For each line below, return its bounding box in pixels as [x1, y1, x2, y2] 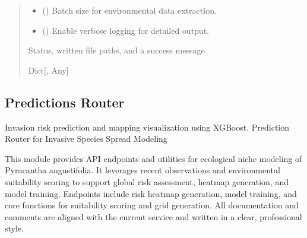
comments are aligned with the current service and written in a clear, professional [5, 210, 302, 223]
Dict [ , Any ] [28, 64, 69, 76]
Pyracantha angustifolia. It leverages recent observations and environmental [5, 164, 280, 176]
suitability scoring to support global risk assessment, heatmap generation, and [5, 175, 289, 188]
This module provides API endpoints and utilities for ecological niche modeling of [5, 152, 302, 164]
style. [5, 222, 24, 234]
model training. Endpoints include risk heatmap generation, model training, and [5, 187, 297, 199]
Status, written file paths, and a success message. [28, 44, 207, 56]
